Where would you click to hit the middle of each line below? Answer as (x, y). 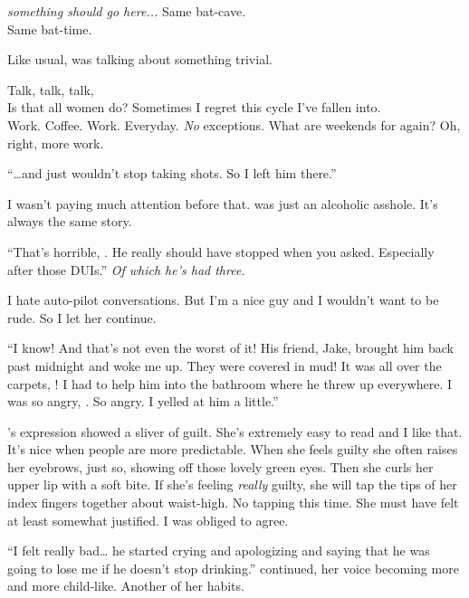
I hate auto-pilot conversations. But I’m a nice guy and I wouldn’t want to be (223, 300)
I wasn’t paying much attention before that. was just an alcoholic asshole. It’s (223, 203)
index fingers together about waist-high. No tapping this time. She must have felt (233, 503)
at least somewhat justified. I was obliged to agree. (148, 520)
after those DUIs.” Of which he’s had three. (126, 269)
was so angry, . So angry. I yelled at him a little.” (143, 401)
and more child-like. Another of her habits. (126, 586)
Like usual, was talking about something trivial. (140, 59)
